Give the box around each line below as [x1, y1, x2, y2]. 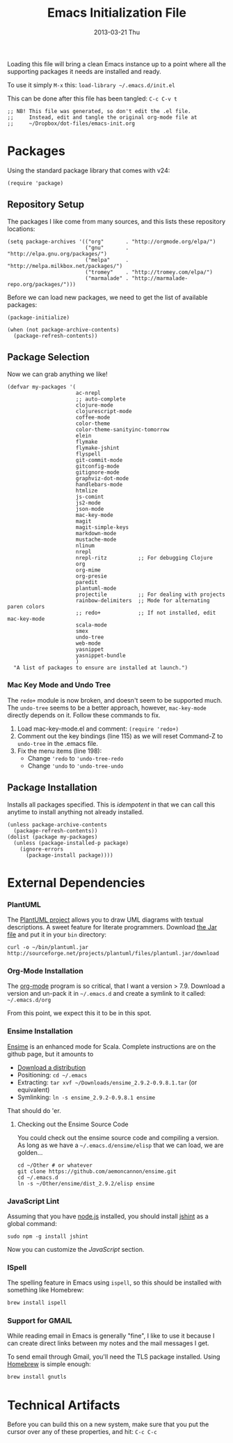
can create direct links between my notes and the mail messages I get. [7, 1339, 210, 1347]
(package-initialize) [7, 314, 70, 321]
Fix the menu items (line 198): [17, 747, 102, 755]
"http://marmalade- [131, 274, 188, 282]
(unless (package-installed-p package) [13, 839, 129, 846]
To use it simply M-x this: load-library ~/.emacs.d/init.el [7, 80, 175, 89]
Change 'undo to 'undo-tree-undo [27, 761, 124, 770]
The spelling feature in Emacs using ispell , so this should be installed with [7, 1278, 222, 1287]
